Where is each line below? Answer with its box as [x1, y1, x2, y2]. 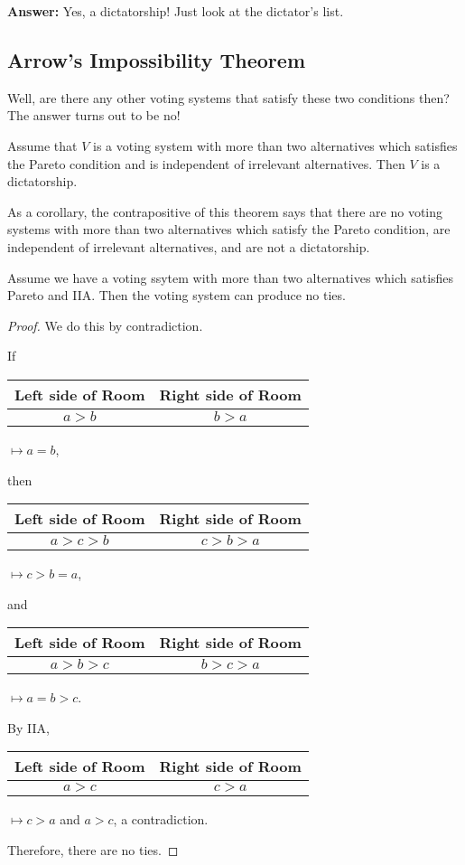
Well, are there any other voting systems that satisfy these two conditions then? [7, 88, 450, 107]
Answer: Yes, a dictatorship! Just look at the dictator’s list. [7, 2, 344, 20]
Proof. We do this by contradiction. [7, 315, 203, 334]
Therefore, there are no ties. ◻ [7, 841, 179, 860]
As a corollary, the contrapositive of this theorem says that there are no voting [7, 202, 443, 221]
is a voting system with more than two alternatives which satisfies [93, 136, 458, 155]
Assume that [7, 136, 78, 155]
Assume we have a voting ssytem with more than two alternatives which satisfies [7, 268, 454, 287]
